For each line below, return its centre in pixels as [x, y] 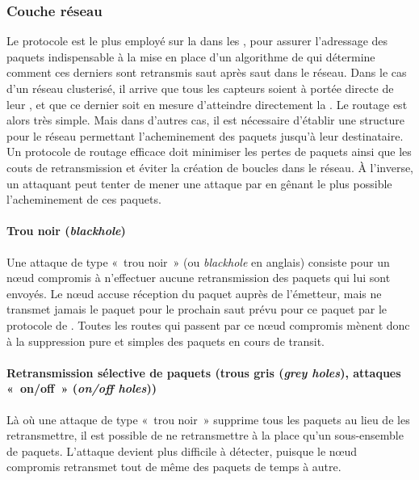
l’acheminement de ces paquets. [84, 199]
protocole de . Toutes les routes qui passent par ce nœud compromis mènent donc [208, 324]
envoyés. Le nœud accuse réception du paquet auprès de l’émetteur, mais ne [194, 293]
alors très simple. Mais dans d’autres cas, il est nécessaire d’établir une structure [206, 120]
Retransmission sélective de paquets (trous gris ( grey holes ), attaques [204, 372]
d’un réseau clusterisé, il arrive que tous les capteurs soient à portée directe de [200, 88]
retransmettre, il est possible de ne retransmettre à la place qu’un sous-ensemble [205, 435]
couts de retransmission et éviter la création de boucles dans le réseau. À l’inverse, [210, 167]
